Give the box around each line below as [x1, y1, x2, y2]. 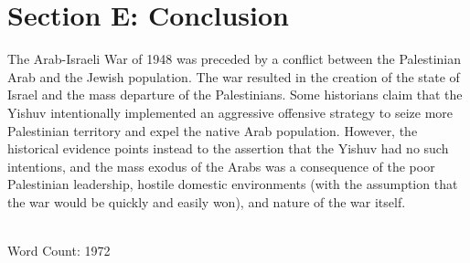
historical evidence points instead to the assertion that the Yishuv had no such [7, 139, 449, 158]
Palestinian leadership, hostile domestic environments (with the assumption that [7, 174, 458, 194]
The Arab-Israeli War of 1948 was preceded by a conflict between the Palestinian [7, 49, 461, 68]
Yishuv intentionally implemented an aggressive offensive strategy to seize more [7, 102, 454, 121]
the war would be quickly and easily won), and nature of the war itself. [7, 192, 406, 211]
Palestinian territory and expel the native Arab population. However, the [7, 121, 418, 140]
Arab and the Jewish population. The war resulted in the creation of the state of [7, 67, 460, 86]
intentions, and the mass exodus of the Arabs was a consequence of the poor [7, 156, 435, 175]
